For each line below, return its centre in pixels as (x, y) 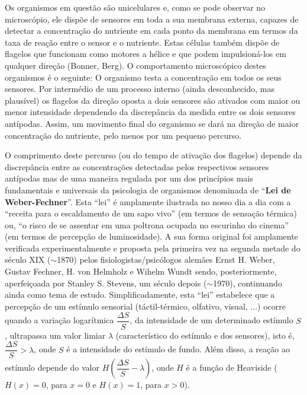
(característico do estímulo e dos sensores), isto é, (205, 335)
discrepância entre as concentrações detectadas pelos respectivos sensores (137, 166)
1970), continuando (248, 283)
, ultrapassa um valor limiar (55, 335)
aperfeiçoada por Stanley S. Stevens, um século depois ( (106, 283)
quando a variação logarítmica (59, 320)
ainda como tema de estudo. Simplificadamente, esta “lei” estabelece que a (140, 294)
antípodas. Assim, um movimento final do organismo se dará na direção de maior (152, 123)
